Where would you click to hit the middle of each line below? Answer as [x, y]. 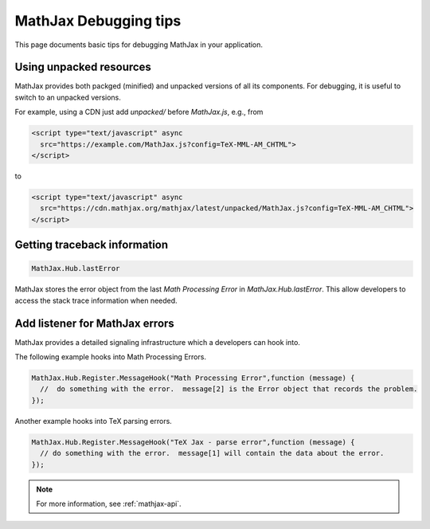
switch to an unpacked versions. [68, 97]
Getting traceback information [92, 245]
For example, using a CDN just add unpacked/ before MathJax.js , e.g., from [139, 112]
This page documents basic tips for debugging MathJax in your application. [139, 45]
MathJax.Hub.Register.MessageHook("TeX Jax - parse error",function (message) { [193, 442]
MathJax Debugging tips [98, 21]
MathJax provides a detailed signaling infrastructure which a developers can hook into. [157, 342]
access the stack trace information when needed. [96, 300]
